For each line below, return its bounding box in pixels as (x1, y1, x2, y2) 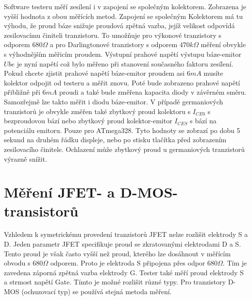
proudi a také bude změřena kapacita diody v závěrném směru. (59, 87, 247, 97)
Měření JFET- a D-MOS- (4, 182, 178, 202)
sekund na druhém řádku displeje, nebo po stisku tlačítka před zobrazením (4, 134, 227, 145)
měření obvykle (201, 39, 246, 50)
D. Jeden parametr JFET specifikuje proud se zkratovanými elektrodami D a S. (4, 239, 241, 249)
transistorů (4, 201, 79, 221)
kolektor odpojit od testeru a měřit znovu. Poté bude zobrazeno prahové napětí (4, 77, 240, 87)
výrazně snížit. (4, 153, 47, 164)
